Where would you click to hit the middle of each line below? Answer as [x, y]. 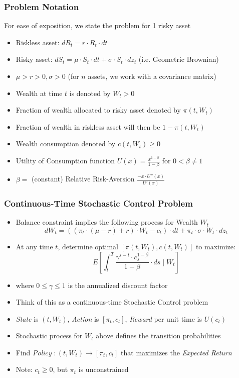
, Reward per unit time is [163, 318]
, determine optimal [88, 246]
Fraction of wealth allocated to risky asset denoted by [98, 110]
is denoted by [90, 93]
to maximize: [215, 246]
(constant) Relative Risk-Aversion [83, 179]
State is [27, 318]
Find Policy [34, 352]
